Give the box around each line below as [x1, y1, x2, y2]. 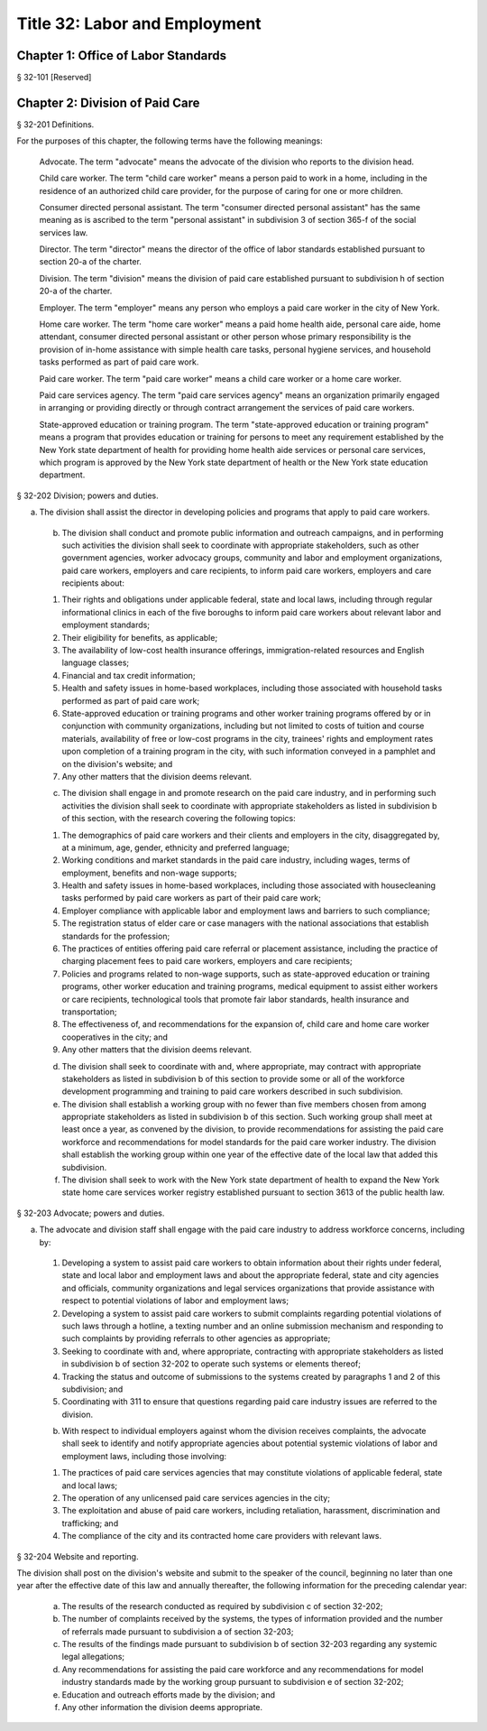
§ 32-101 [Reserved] [16, 72, 92, 83]
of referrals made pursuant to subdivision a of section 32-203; [61, 1625, 294, 1637]
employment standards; [61, 619, 151, 631]
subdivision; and [61, 1384, 124, 1394]
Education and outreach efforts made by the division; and [61, 1689, 275, 1700]
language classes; [61, 657, 130, 668]
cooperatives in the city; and [61, 1032, 169, 1042]
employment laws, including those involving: [61, 1450, 227, 1461]
